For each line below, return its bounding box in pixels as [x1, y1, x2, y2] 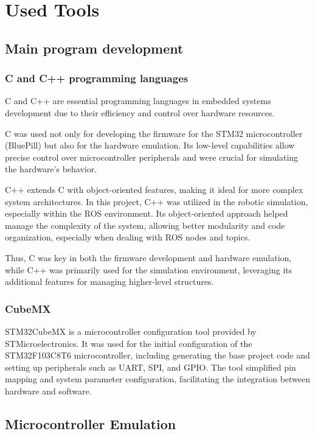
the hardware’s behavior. [5, 163, 97, 175]
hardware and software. [5, 384, 92, 397]
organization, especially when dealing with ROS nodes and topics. [5, 231, 251, 243]
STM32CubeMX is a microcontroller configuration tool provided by [5, 324, 257, 337]
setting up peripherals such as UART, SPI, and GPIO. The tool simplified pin [5, 360, 296, 373]
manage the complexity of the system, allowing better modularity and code [5, 219, 285, 231]
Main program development [5, 38, 184, 57]
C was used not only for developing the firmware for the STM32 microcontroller [5, 127, 303, 139]
